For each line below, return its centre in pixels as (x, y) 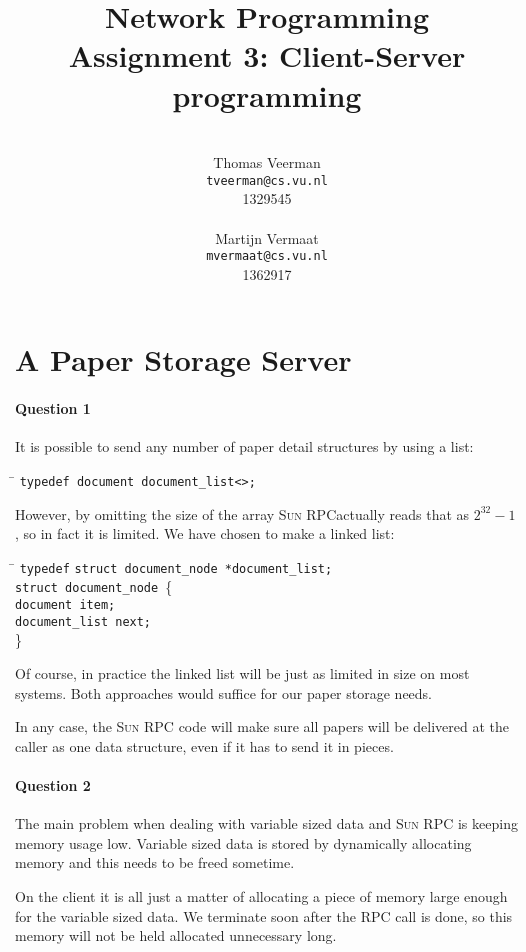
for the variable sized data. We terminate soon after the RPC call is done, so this (264, 915)
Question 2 (53, 784)
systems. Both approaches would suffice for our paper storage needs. (224, 692)
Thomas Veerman (267, 162)
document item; (65, 605)
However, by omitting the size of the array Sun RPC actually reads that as (242, 513)
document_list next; (83, 621)
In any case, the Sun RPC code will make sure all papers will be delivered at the (262, 726)
